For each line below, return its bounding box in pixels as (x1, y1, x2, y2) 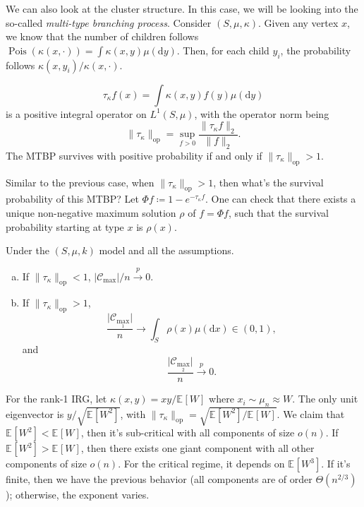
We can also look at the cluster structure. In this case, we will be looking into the (6, 1, 358, 16)
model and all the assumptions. (99, 243, 234, 258)
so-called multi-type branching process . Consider (6, 15, 212, 30)
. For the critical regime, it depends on (118, 456, 285, 471)
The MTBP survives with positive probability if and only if (6, 148, 262, 162)
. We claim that (277, 406, 345, 421)
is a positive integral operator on (6, 106, 147, 121)
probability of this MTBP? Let (6, 191, 139, 206)
